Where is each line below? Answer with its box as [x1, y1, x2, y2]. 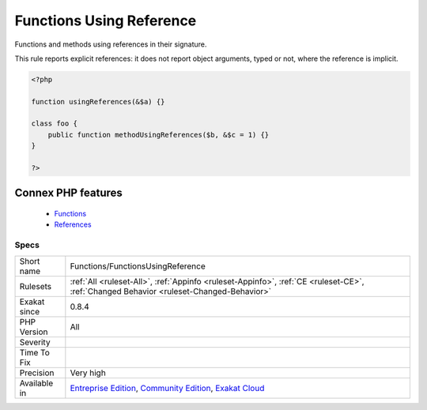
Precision [19, 367, 55, 378]
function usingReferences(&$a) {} [31, 97, 165, 106]
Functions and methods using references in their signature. [14, 39, 207, 49]
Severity [19, 337, 51, 348]
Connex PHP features [14, 186, 123, 200]
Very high [70, 367, 106, 378]
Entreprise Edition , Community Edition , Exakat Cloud [70, 382, 265, 393]
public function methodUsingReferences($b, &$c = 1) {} [47, 130, 270, 139]
